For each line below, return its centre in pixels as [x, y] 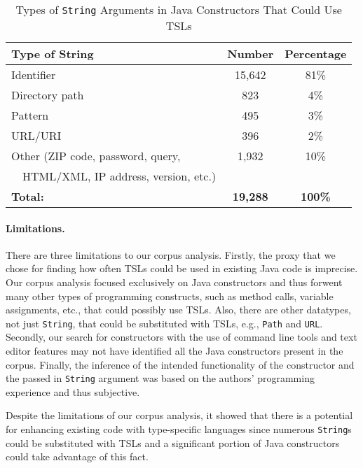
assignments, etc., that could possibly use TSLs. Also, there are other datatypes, [178, 310]
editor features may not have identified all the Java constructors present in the [174, 351]
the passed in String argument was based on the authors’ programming [160, 378]
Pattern [30, 115]
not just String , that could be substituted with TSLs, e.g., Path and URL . [164, 323]
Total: [28, 196]
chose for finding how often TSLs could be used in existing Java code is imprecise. [182, 268]
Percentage [316, 54]
